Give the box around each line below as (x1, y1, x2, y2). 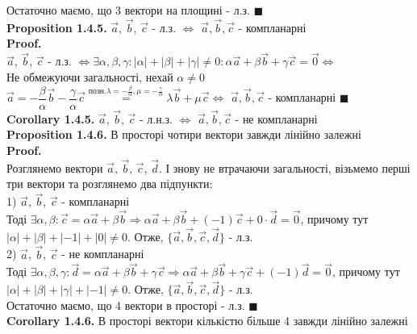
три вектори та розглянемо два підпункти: (6, 175, 213, 192)
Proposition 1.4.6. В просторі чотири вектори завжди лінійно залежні (6, 126, 361, 143)
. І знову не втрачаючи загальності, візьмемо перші (158, 159, 411, 176)
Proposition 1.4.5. (6, 19, 107, 35)
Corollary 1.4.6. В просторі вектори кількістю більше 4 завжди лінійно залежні (6, 312, 408, 329)
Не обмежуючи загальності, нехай (6, 68, 173, 85)
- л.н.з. (139, 110, 173, 127)
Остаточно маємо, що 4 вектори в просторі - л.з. (6, 296, 245, 313)
